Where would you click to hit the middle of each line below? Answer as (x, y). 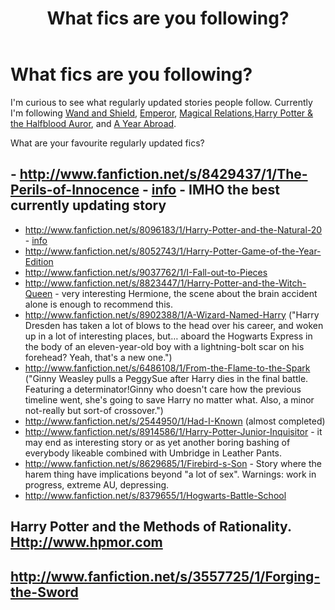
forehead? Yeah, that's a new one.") (98, 357)
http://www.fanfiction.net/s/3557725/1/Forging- (165, 576)
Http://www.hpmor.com (86, 542)
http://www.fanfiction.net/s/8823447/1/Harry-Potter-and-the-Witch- (165, 283)
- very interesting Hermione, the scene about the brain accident (186, 293)
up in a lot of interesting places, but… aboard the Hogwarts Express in (168, 336)
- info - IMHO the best (210, 190)
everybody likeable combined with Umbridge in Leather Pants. (153, 453)
